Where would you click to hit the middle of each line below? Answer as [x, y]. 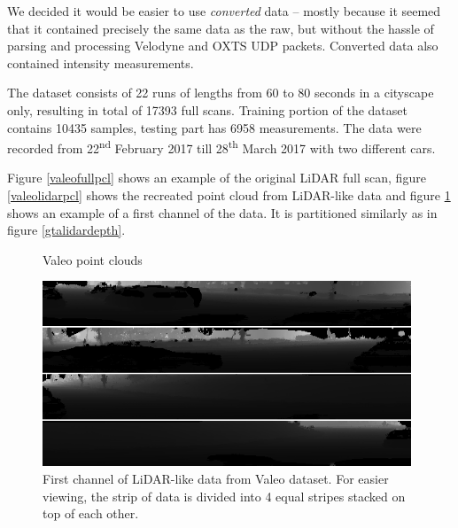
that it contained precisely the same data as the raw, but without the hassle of [221, 28]
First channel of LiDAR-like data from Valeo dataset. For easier [216, 478]
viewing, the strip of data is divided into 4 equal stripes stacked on [224, 496]
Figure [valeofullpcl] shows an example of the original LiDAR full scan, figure [217, 178]
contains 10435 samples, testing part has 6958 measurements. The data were [214, 127]
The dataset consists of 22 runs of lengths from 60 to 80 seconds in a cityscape [221, 93]
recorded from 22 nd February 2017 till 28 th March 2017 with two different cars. [221, 147]
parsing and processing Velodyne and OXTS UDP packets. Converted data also [223, 46]
